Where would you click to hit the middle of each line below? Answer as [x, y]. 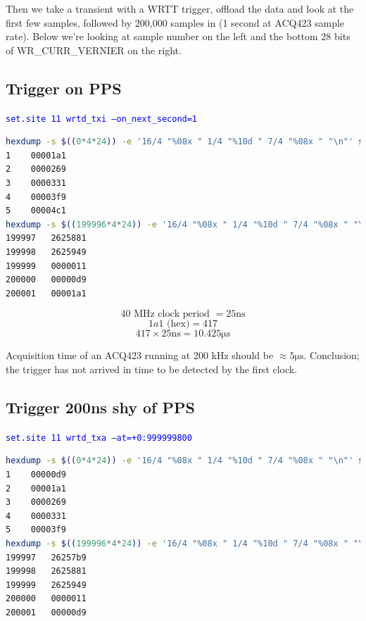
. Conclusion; [332, 355]
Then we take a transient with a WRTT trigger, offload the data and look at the [180, 8]
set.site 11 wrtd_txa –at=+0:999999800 [99, 438]
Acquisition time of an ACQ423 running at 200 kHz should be [140, 355]
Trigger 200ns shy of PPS [100, 407]
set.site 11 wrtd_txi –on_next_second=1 [102, 119]
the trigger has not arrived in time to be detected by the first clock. [152, 369]
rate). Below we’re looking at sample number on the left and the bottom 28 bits [178, 36]
